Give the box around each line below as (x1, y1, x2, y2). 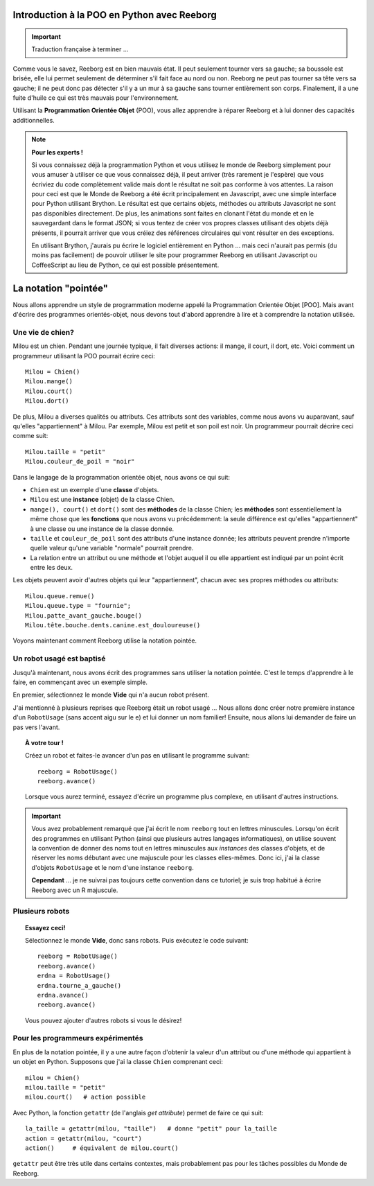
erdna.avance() (37, 991, 89, 999)
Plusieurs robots (12, 907, 70, 916)
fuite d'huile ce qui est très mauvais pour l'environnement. (12, 94, 179, 102)
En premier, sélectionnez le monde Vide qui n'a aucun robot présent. (12, 690, 209, 699)
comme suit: (12, 432, 48, 440)
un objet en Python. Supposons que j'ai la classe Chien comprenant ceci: (12, 1058, 223, 1066)
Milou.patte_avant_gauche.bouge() (25, 611, 142, 620)
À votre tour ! (25, 738, 64, 747)
